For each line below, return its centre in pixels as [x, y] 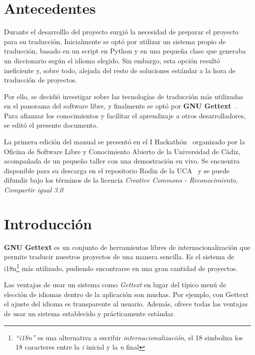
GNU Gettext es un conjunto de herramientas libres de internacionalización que [127, 247]
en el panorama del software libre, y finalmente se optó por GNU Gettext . [120, 106]
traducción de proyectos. [41, 80]
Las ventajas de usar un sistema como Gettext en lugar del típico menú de [115, 285]
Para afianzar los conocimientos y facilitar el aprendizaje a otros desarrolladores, [125, 115]
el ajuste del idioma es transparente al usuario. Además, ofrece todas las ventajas [126, 304]
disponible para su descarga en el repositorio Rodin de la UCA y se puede [117, 170]
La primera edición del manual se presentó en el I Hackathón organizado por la [125, 142]
